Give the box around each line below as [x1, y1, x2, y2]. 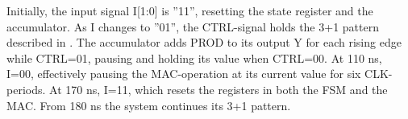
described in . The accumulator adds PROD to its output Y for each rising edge [6, 34, 402, 51]
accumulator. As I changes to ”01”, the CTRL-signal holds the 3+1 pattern [6, 18, 379, 35]
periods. [6, 80, 46, 97]
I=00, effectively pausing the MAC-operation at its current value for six [6, 65, 361, 82]
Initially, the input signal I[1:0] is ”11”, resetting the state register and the [6, 2, 373, 18]
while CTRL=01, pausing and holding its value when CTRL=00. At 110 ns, [6, 49, 382, 66]
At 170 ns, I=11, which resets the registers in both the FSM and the [49, 80, 388, 97]
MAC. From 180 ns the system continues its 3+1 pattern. [6, 96, 291, 113]
